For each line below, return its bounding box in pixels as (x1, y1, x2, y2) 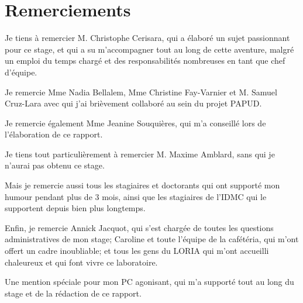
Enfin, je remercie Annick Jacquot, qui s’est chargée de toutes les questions (5, 221, 274, 233)
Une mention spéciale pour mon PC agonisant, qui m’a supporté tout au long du (5, 276, 294, 288)
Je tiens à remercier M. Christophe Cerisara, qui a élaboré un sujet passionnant (5, 32, 290, 44)
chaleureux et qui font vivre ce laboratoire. (5, 256, 158, 268)
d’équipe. (5, 66, 37, 78)
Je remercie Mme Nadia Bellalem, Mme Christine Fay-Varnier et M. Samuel (5, 85, 277, 98)
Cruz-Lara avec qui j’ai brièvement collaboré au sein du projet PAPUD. (5, 97, 262, 109)
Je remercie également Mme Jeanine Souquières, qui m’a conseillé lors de (5, 116, 266, 129)
